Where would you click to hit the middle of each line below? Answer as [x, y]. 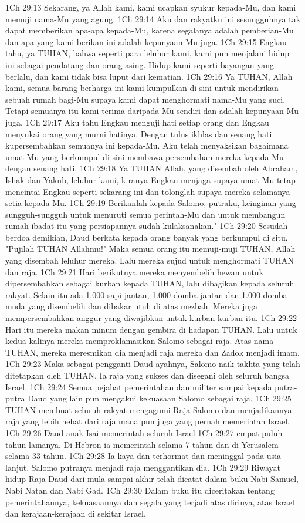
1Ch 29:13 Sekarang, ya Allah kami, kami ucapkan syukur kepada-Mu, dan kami [151, 7]
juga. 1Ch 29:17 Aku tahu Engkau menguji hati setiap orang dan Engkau [137, 122]
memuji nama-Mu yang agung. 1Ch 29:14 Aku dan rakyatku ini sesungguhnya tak [153, 18]
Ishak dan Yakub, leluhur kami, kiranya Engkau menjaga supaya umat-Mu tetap [150, 179]
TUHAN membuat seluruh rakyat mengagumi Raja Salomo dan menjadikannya [149, 409]
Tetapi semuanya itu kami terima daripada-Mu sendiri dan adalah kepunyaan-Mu [152, 111]
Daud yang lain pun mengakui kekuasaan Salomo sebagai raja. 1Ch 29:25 [160, 398]
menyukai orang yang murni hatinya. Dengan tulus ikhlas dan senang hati [139, 134]
